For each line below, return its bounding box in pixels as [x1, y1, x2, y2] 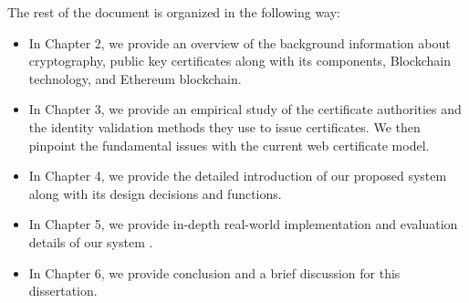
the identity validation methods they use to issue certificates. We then [28, 117, 421, 136]
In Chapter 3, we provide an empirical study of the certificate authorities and [28, 99, 462, 119]
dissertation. [28, 281, 98, 300]
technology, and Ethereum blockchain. [28, 68, 242, 88]
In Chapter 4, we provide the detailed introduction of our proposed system [28, 166, 447, 185]
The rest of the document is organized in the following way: [7, 3, 340, 21]
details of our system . [28, 232, 153, 251]
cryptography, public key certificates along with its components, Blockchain [28, 51, 451, 70]
